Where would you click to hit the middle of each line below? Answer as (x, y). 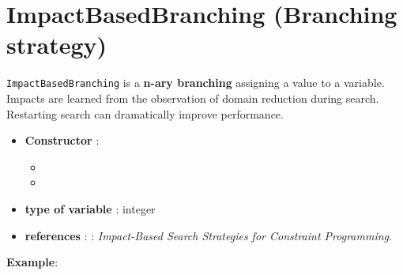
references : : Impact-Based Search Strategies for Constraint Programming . (208, 235)
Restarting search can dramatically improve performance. (145, 113)
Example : (32, 262)
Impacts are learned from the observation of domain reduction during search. (193, 98)
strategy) (57, 45)
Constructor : (62, 140)
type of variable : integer (90, 208)
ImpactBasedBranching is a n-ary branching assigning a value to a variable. (196, 83)
